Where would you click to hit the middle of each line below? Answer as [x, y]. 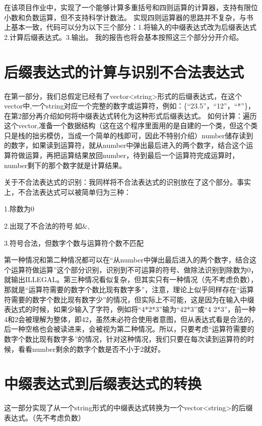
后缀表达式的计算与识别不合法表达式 [124, 71]
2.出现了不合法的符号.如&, [47, 226]
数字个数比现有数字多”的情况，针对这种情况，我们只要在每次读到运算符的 [126, 338]
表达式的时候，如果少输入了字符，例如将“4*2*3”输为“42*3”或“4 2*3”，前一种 [130, 309]
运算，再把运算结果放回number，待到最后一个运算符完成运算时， [132, 155]
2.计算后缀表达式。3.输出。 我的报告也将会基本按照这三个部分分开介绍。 [124, 37]
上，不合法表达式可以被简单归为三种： [68, 192]
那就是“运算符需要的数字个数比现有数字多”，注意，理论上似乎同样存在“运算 [129, 289]
